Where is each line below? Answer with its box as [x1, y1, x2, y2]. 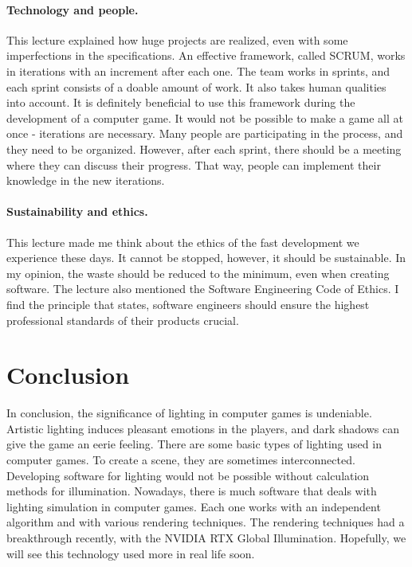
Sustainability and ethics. [6, 203, 148, 220]
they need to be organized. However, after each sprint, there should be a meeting [6, 140, 402, 157]
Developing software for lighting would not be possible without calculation [6, 467, 370, 483]
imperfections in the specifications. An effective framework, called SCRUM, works [6, 47, 406, 64]
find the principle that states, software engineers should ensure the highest [6, 295, 370, 312]
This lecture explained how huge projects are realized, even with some [6, 31, 348, 48]
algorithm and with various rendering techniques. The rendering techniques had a [6, 514, 405, 530]
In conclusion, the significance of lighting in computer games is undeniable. [6, 405, 372, 421]
